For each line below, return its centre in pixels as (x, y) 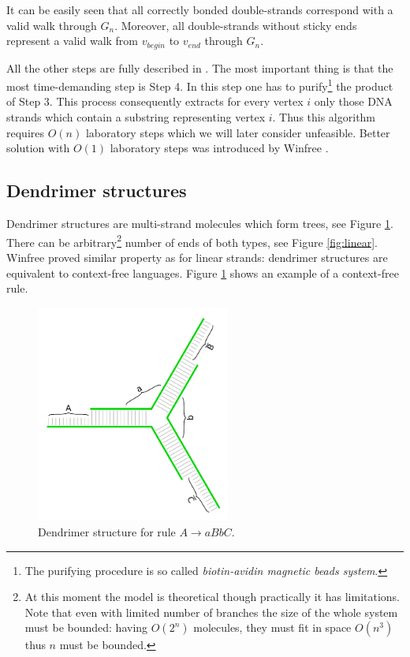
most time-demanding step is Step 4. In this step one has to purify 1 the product (200, 85)
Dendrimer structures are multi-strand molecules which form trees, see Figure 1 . (200, 224)
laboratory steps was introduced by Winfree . (219, 148)
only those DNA (353, 101)
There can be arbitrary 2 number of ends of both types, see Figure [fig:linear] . (192, 241)
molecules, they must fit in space (272, 627)
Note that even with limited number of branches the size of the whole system (211, 612)
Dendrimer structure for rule (107, 531)
